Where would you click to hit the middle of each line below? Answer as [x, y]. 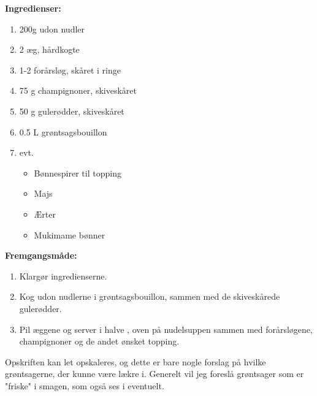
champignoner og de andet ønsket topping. [99, 341]
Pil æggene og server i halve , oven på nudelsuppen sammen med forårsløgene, [166, 329]
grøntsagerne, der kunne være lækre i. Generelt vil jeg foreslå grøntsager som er [155, 374]
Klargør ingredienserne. [63, 276]
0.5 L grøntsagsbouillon [63, 131]
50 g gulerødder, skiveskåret [72, 111]
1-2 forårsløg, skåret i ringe [70, 70]
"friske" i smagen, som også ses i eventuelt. [85, 385]
